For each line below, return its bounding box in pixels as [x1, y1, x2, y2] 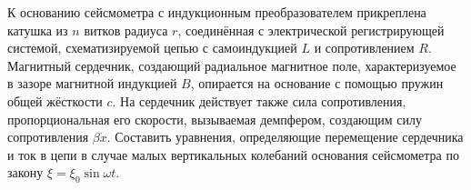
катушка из [7, 20, 68, 39]
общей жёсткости [7, 91, 103, 110]
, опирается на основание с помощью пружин [190, 74, 444, 93]
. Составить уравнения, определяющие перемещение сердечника [106, 127, 464, 146]
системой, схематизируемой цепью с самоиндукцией [7, 38, 297, 57]
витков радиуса [84, 20, 168, 39]
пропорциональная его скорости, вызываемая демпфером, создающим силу [7, 109, 423, 128]
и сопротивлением [314, 38, 415, 57]
